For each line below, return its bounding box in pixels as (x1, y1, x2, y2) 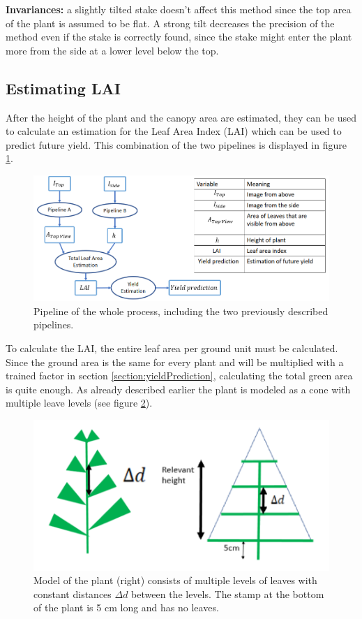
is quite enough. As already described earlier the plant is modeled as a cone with (6, 381, 351, 396)
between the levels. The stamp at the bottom (131, 586, 324, 601)
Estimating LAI (6, 77, 121, 99)
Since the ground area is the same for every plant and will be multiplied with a (6, 354, 344, 369)
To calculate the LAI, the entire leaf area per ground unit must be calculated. (6, 340, 338, 355)
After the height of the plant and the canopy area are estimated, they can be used (6, 110, 357, 124)
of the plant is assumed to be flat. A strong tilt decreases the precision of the (6, 15, 335, 30)
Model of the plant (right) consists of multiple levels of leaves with (33, 573, 317, 588)
